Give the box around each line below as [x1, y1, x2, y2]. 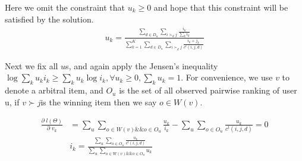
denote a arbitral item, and [5, 84, 103, 96]
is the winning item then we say [40, 95, 157, 108]
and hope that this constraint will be [153, 1, 288, 13]
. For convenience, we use [181, 71, 273, 83]
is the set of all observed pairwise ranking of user [119, 84, 297, 96]
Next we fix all [5, 59, 58, 72]
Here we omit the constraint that [5, 1, 125, 13]
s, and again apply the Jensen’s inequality [65, 59, 218, 72]
